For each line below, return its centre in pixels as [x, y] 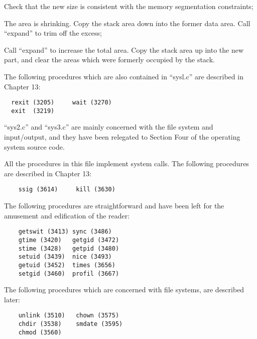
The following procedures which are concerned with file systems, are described [124, 290]
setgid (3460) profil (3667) [69, 273]
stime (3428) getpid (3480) [69, 248]
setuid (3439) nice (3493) [65, 257]
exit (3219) [33, 111]
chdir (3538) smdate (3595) [71, 324]
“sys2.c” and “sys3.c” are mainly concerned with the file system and [109, 127]
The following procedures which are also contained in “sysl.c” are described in [124, 76]
